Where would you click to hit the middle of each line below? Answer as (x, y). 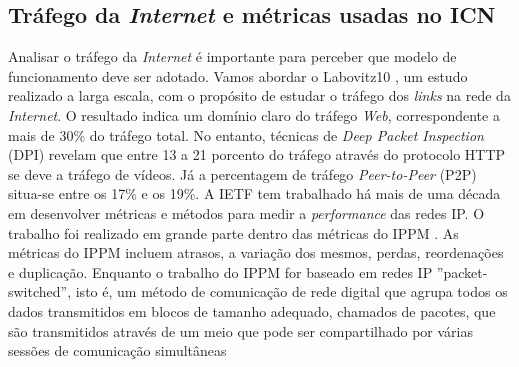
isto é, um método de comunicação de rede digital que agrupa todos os (291, 291)
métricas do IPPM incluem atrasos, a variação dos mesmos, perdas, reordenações (256, 252)
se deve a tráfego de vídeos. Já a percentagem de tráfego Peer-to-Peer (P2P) (242, 173)
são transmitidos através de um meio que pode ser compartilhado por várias (241, 330)
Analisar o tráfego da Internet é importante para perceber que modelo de (232, 56)
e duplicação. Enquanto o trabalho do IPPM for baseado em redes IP (220, 271)
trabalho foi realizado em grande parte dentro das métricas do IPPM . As (233, 232)
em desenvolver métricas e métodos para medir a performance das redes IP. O (246, 212)
